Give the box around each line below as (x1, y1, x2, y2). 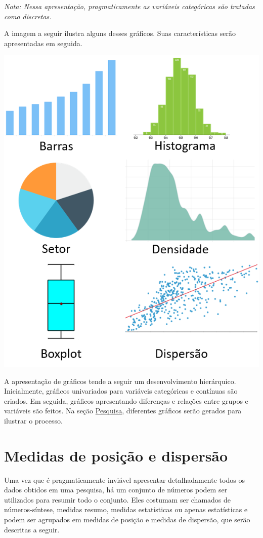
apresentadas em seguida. (4, 37, 82, 48)
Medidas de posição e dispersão (4, 445, 228, 466)
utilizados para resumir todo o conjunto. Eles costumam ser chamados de (4, 494, 231, 505)
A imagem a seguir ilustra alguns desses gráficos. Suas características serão (4, 28, 236, 39)
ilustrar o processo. (4, 415, 63, 426)
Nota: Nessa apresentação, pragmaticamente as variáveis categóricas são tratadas (4, 1, 255, 11)
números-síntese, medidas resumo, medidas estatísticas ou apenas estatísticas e (4, 504, 248, 515)
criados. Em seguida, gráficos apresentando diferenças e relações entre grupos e (4, 395, 248, 406)
